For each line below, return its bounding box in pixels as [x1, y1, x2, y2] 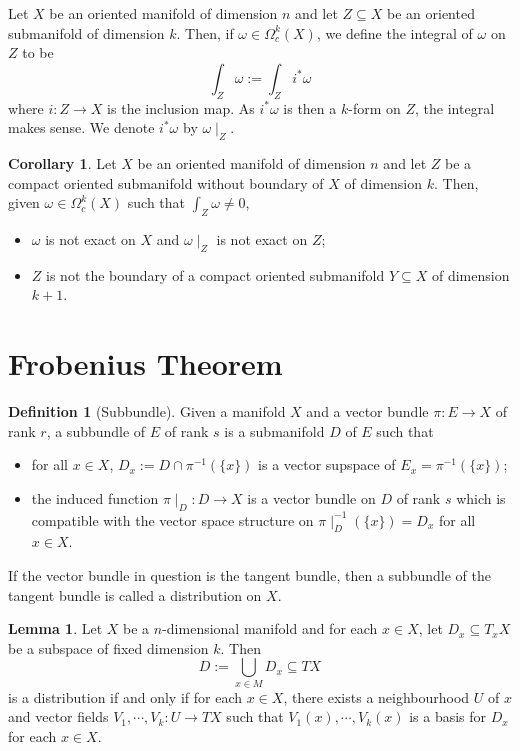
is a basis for [409, 706, 487, 727]
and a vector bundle [306, 401, 429, 422]
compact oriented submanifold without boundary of [8, 172, 324, 193]
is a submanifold [224, 420, 325, 441]
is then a [283, 97, 337, 118]
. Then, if [176, 22, 234, 43]
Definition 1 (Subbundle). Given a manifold [8, 401, 286, 422]
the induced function [31, 487, 159, 508]
